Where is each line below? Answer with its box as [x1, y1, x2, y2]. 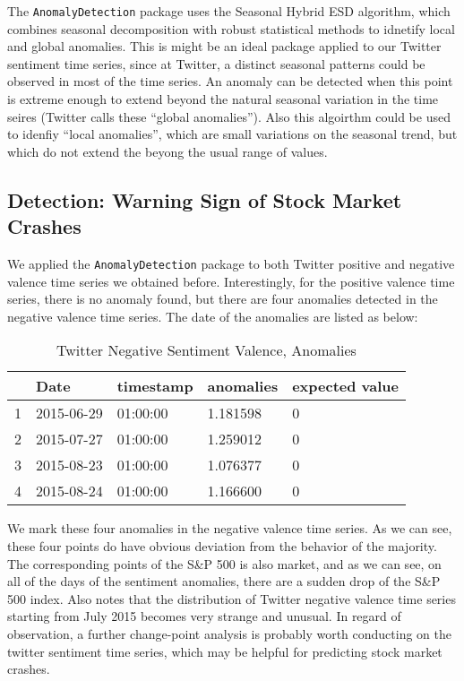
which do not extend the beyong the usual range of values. [7, 142, 328, 160]
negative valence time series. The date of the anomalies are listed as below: [7, 306, 418, 325]
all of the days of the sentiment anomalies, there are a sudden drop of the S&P [7, 572, 441, 590]
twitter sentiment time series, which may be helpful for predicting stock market [7, 642, 443, 660]
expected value [292, 375, 399, 397]
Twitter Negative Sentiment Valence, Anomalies [56, 340, 357, 361]
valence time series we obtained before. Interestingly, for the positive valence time [7, 272, 455, 290]
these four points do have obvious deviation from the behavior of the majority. [7, 537, 437, 556]
